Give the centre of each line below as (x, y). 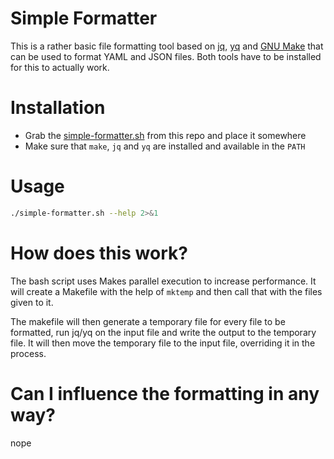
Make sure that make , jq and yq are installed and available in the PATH (165, 146)
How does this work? (99, 253)
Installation (58, 108)
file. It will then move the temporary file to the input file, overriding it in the (163, 343)
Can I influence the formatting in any (165, 393)
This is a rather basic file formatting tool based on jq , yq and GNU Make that (167, 46)
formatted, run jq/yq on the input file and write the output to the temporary (163, 332)
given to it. (32, 302)
